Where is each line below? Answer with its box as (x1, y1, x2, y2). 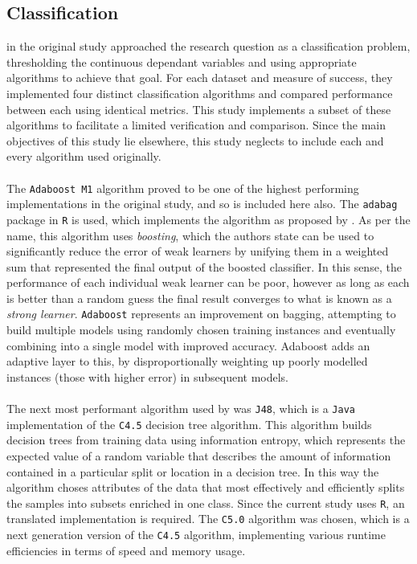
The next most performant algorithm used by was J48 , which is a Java (6, 400, 355, 417)
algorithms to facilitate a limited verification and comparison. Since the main (6, 116, 386, 133)
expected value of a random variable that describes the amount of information (6, 448, 391, 464)
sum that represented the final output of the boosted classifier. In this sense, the (6, 258, 402, 275)
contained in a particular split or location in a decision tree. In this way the (6, 463, 379, 480)
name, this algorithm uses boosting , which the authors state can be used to (6, 227, 374, 243)
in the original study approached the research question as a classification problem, (6, 38, 411, 55)
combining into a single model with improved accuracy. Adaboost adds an (6, 337, 370, 354)
